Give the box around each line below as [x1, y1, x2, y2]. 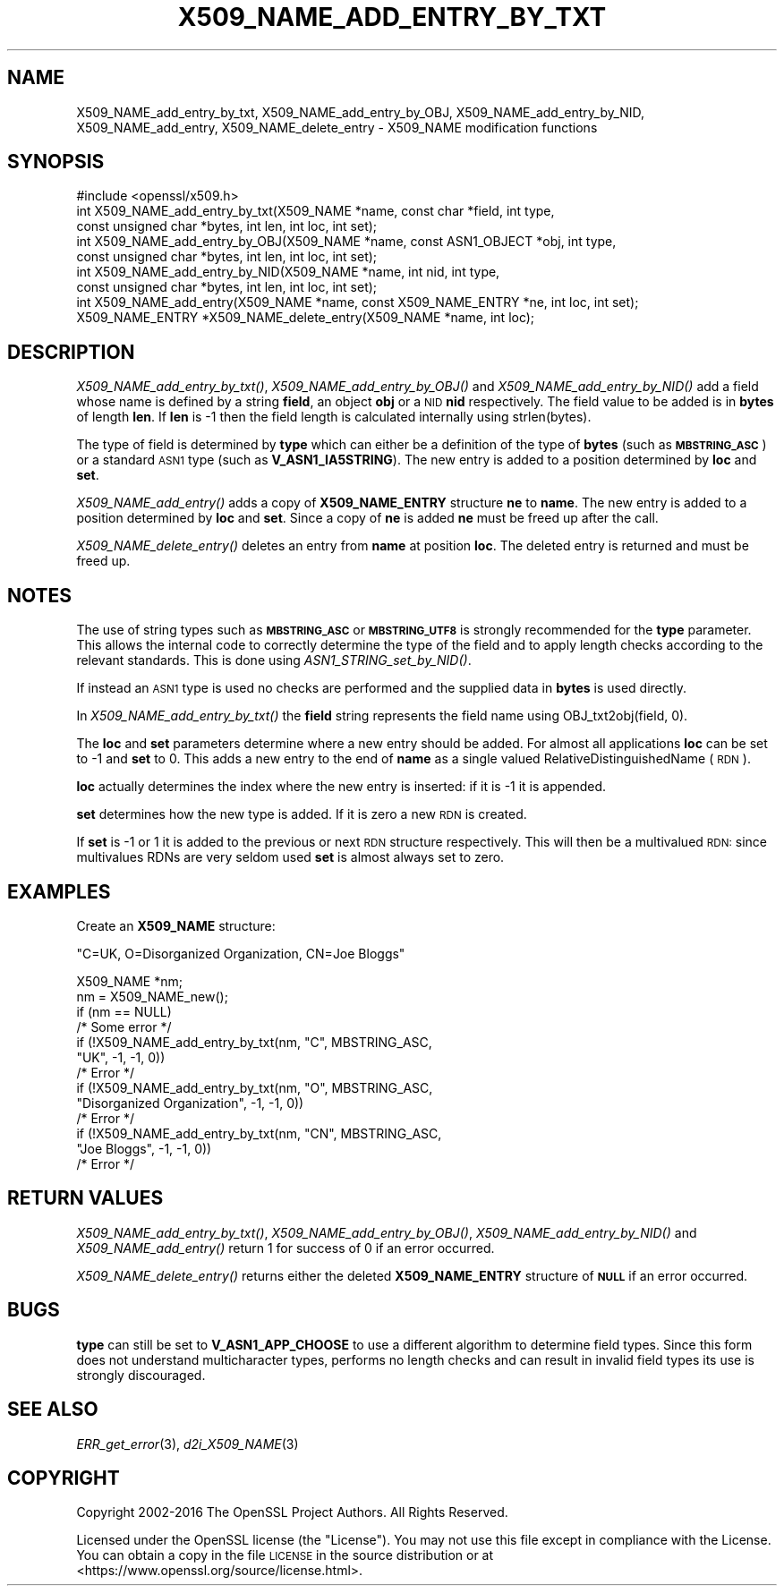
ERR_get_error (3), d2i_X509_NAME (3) [76, 1435, 299, 1452]
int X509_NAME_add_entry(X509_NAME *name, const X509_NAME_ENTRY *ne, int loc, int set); [76, 294, 639, 311]
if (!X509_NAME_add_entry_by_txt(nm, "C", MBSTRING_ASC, [76, 1034, 432, 1050]
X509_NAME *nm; [76, 973, 183, 989]
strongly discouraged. [76, 1367, 206, 1383]
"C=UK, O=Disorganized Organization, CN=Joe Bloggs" [76, 945, 405, 961]
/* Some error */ [76, 1018, 172, 1035]
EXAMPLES [7, 880, 111, 903]
